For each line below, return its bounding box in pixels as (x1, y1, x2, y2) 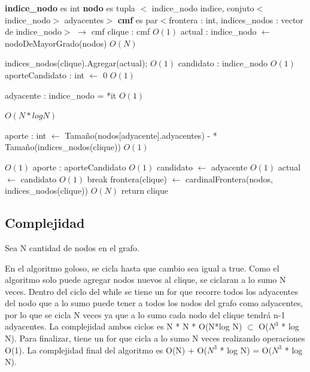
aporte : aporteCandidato (32, 160, 126, 173)
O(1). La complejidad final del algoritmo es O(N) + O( (5, 343, 207, 356)
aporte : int (5, 129, 47, 141)
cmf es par (117, 13, 158, 26)
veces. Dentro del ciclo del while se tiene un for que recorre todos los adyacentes (5, 285, 298, 297)
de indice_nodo (5, 25, 62, 38)
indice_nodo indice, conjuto (151, 2, 254, 14)
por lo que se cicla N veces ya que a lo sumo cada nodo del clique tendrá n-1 (5, 308, 285, 321)
